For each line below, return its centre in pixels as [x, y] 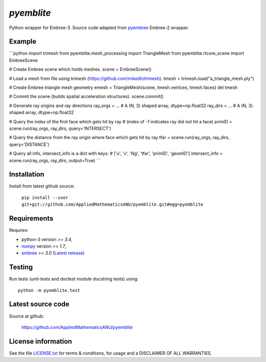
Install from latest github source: [42, 186]
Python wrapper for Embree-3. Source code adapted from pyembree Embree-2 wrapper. [99, 28]
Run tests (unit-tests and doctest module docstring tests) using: [74, 279]
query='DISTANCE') [29, 144]
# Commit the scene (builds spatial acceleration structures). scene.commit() [86, 97]
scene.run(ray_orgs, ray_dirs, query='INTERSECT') [60, 128]
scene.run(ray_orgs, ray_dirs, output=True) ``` [55, 160]
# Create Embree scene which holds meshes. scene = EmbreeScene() [80, 70]
